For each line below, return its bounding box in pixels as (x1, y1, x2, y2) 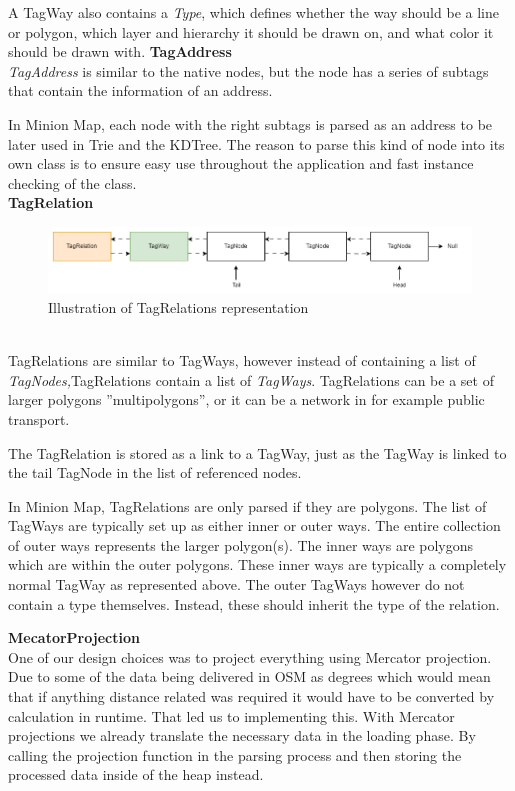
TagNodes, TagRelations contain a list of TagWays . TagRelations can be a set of (8, 369, 494, 390)
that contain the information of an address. (8, 80, 273, 101)
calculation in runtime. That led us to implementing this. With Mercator (8, 705, 455, 726)
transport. (8, 408, 70, 429)
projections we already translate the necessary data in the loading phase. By (8, 725, 476, 746)
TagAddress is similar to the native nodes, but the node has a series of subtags (8, 60, 489, 81)
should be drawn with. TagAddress (8, 41, 232, 62)
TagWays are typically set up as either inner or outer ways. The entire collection (8, 515, 501, 536)
